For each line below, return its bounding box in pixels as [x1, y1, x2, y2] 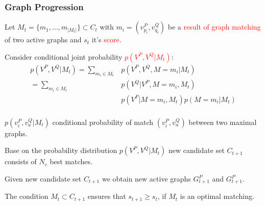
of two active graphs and [5, 34, 82, 45]
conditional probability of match [52, 116, 154, 127]
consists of [5, 156, 37, 167]
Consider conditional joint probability [5, 51, 123, 62]
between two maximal [188, 116, 257, 127]
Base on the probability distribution [5, 145, 117, 156]
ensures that [87, 191, 126, 201]
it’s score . [91, 34, 122, 45]
